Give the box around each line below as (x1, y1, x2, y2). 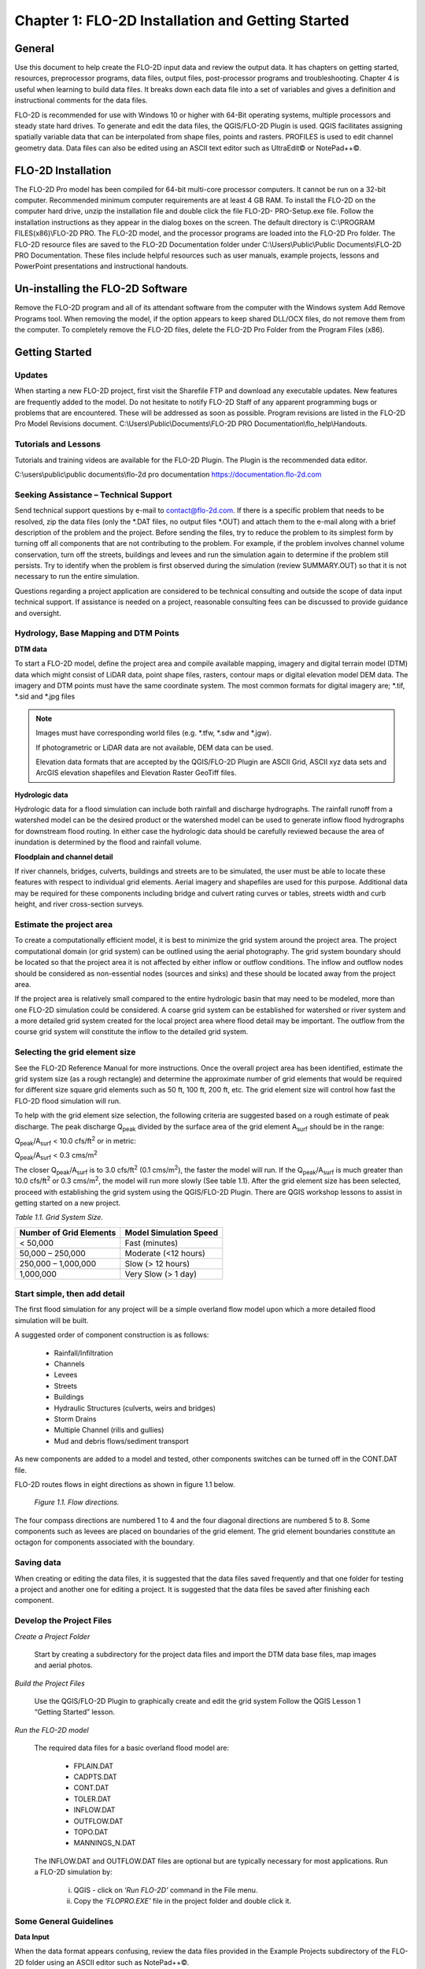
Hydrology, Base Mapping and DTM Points (14, 628, 180, 639)
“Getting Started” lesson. (34, 1708, 116, 1717)
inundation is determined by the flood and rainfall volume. (14, 837, 202, 847)
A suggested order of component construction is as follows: (14, 1330, 209, 1340)
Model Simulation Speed (124, 1227, 218, 1238)
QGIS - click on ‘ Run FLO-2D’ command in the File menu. (73, 1885, 258, 1894)
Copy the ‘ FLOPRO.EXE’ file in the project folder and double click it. (73, 1896, 291, 1905)
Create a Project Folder (14, 1631, 91, 1641)
